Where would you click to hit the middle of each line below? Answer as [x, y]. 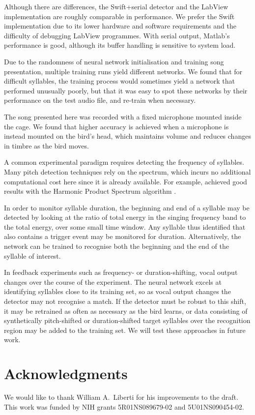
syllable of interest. [32, 255]
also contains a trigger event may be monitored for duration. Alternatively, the [123, 236]
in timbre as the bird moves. [46, 145]
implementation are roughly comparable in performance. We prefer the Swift [119, 16]
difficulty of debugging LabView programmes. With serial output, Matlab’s [117, 35]
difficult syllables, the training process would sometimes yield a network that [119, 81]
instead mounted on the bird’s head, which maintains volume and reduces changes [127, 136]
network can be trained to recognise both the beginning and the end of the [116, 246]
